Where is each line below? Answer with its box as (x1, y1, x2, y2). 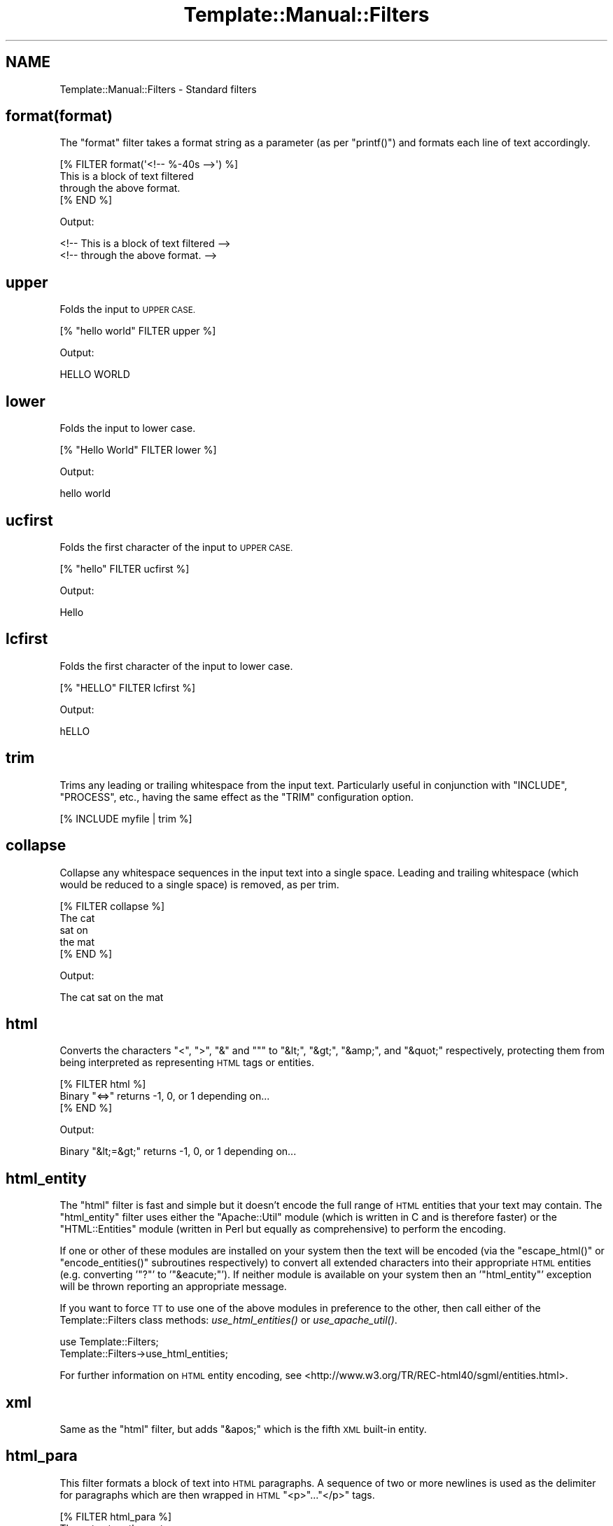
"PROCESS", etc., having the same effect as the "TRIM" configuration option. (59, 790, 414, 803)
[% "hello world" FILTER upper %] (59, 325, 216, 337)
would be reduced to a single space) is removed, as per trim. (59, 878, 339, 890)
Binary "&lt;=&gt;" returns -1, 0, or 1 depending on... (59, 1145, 297, 1158)
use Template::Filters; (59, 1336, 159, 1348)
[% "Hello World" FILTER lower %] (59, 444, 217, 456)
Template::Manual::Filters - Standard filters (59, 83, 257, 95)
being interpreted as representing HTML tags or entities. (59, 1056, 314, 1069)
